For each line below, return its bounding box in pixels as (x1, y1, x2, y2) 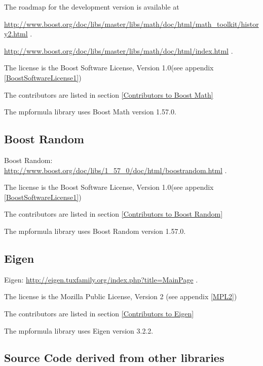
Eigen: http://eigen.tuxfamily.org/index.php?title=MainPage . (4, 274, 198, 284)
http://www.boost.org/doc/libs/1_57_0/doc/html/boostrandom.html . (4, 165, 227, 175)
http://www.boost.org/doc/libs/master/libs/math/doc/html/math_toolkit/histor (4, 18, 259, 29)
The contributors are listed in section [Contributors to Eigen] (4, 308, 194, 318)
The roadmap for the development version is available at (4, 2, 179, 12)
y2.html (4, 28, 28, 39)
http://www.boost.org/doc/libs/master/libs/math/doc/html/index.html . (4, 45, 233, 56)
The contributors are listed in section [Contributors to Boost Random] (4, 209, 223, 219)
